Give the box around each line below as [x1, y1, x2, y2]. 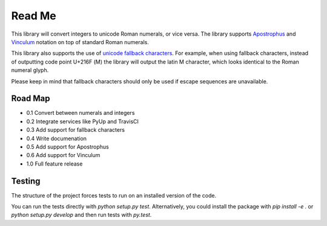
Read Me [11, 9, 57, 22]
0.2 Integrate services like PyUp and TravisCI [26, 118, 139, 125]
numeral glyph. [11, 66, 49, 74]
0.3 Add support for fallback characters [26, 126, 125, 134]
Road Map [11, 94, 51, 104]
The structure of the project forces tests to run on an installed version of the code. [11, 192, 217, 199]
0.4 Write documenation [26, 135, 87, 142]
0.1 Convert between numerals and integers [26, 109, 135, 117]
